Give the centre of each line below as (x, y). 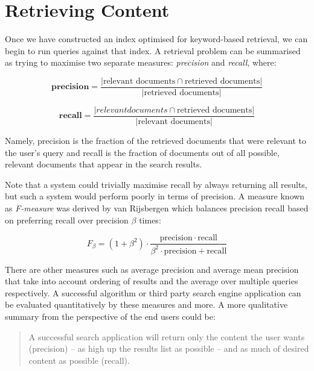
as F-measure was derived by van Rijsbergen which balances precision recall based (157, 208)
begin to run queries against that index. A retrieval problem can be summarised (153, 50)
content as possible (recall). (79, 360)
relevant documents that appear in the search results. (104, 164)
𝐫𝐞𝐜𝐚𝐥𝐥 (70, 116)
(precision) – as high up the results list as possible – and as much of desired (169, 348)
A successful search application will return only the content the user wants (167, 336)
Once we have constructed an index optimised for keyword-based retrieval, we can (156, 39)
